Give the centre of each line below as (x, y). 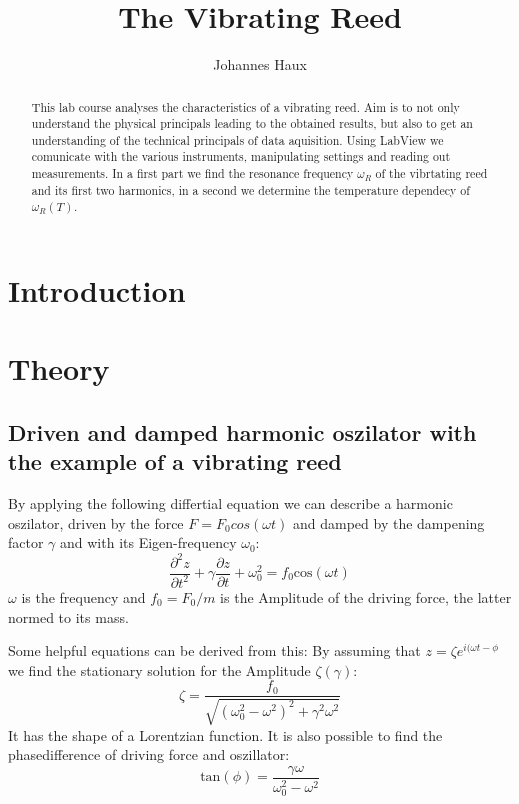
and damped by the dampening (388, 522)
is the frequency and (83, 596)
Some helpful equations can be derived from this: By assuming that (214, 650)
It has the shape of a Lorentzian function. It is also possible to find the (225, 734)
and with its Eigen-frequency (148, 542)
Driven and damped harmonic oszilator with (242, 432)
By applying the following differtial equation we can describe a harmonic (230, 503)
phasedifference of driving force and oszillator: (149, 754)
